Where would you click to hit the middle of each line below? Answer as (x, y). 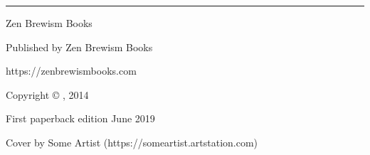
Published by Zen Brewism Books (79, 47)
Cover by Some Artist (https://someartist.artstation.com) (132, 142)
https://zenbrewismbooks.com (71, 71)
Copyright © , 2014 (47, 94)
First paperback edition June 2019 (80, 118)
